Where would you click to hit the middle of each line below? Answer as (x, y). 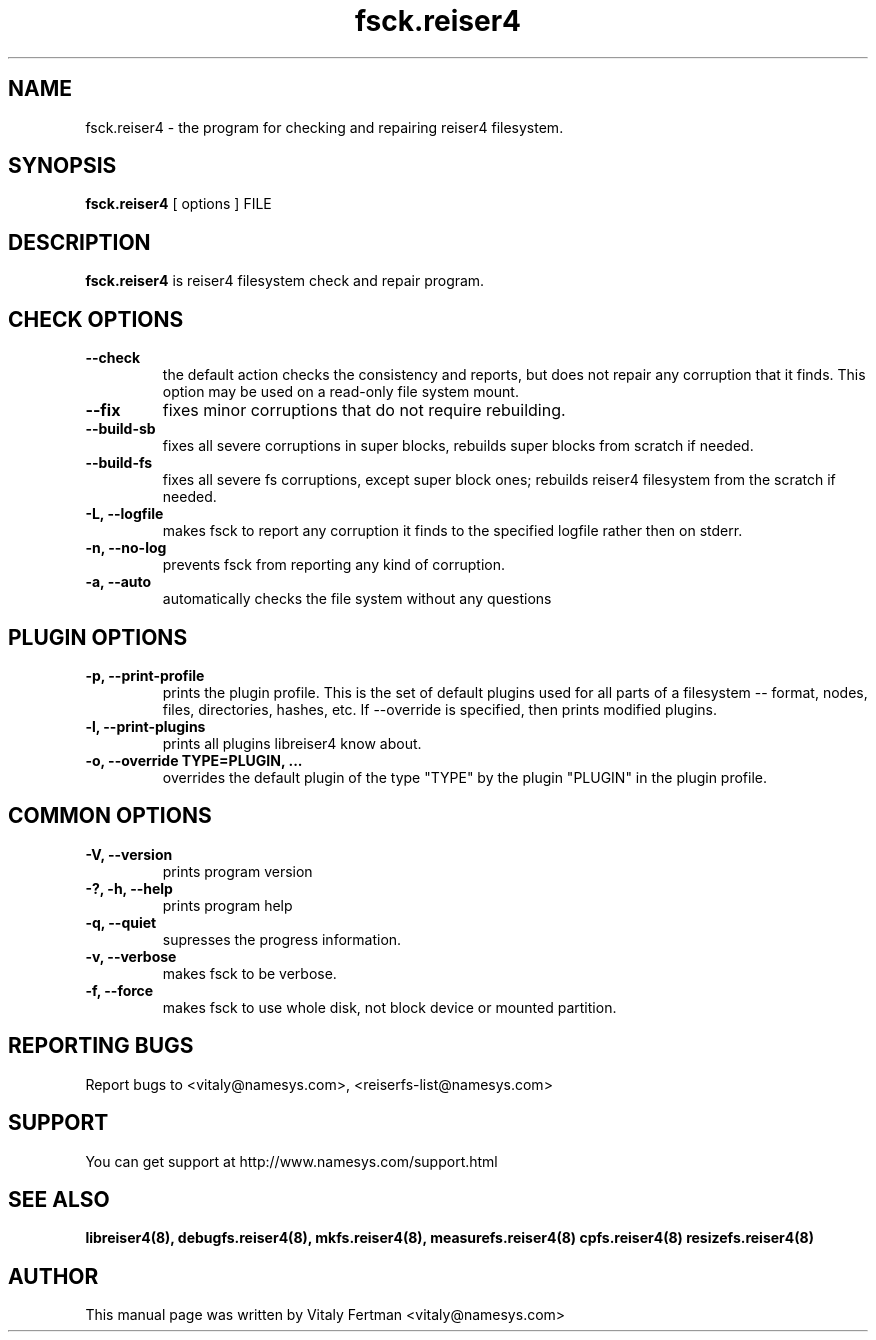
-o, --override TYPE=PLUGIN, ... (194, 760)
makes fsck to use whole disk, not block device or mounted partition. (389, 1007)
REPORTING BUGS (101, 1046)
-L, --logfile (124, 514)
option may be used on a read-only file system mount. (340, 392)
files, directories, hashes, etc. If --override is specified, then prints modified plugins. (440, 709)
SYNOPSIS (62, 166)
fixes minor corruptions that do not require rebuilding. (364, 410)
